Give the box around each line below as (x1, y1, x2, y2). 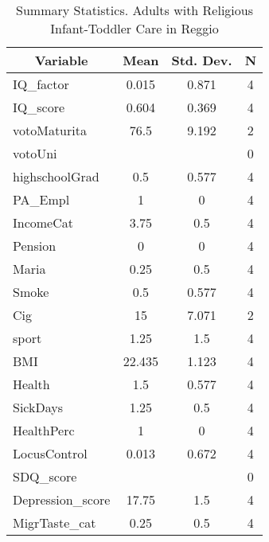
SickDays (13, 398, 63, 416)
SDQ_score (13, 467, 77, 485)
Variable (34, 51, 88, 69)
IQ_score (13, 98, 65, 116)
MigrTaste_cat (13, 513, 96, 532)
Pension (13, 236, 57, 255)
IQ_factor (13, 75, 69, 93)
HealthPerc (13, 421, 75, 439)
